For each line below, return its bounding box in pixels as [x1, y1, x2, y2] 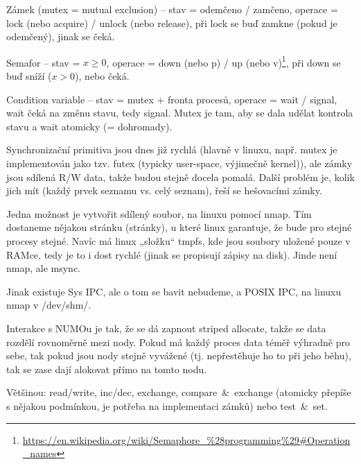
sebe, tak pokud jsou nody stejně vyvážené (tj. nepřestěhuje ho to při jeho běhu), [6, 348, 351, 363]
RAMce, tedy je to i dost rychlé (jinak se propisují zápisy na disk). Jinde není [6, 247, 337, 261]
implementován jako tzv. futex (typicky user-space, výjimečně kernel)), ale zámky [6, 156, 353, 170]
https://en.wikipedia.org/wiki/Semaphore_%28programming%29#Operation [22, 432, 351, 447]
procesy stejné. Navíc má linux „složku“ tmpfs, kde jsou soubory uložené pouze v [6, 233, 351, 248]
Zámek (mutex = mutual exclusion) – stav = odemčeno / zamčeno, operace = [6, 2, 338, 16]
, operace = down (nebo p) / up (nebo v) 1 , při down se [106, 53, 341, 69]
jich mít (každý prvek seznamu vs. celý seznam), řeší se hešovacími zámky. [6, 183, 322, 198]
